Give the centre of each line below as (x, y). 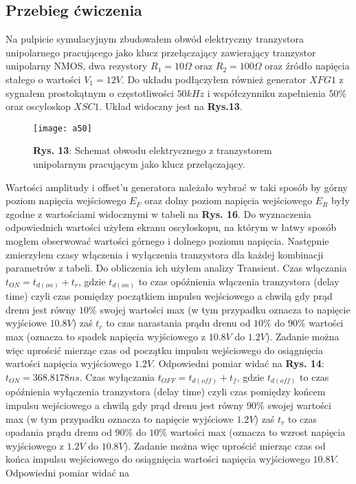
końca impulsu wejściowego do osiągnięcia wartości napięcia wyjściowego (158, 459)
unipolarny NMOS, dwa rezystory (77, 66)
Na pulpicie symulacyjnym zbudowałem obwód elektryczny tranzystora (155, 39)
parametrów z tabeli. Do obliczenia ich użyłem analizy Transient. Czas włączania (176, 268)
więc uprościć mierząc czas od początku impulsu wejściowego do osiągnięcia (164, 350)
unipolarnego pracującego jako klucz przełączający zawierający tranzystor (161, 52)
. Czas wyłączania (117, 376)
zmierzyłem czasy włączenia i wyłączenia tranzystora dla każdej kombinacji (165, 254)
